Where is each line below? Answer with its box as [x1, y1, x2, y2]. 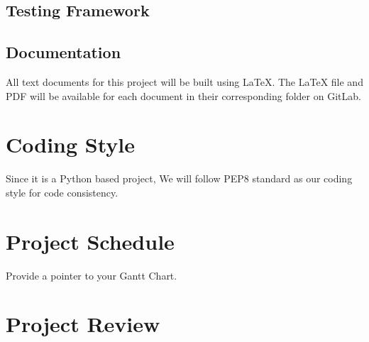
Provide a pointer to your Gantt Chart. [6, 267, 177, 282]
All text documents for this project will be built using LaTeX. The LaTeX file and [6, 74, 363, 89]
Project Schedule [6, 226, 175, 255]
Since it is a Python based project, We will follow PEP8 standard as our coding [6, 171, 353, 186]
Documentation [6, 41, 121, 63]
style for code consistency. [6, 184, 119, 199]
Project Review [6, 309, 160, 338]
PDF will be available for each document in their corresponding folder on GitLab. [6, 88, 361, 103]
